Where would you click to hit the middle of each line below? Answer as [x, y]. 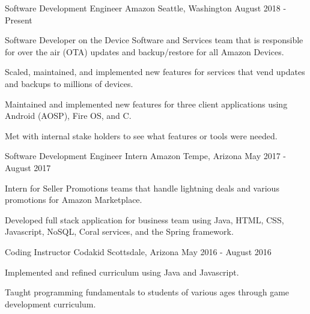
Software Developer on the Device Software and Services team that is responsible [154, 40]
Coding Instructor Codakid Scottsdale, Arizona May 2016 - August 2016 [138, 251]
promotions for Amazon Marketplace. [74, 200]
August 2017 [28, 167]
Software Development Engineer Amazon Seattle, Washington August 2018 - [146, 8]
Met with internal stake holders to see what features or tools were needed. [141, 135]
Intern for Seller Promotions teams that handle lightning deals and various [142, 188]
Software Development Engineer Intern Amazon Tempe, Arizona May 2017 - [146, 156]
